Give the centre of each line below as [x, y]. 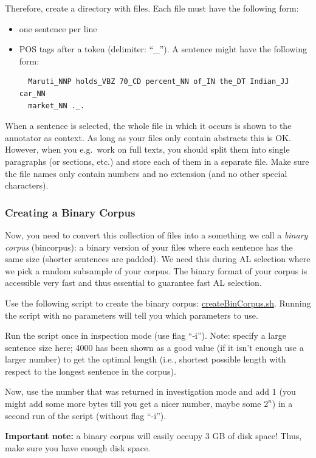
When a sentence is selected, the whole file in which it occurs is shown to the [148, 126]
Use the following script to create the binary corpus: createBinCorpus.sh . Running [158, 303]
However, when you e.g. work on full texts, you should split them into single [147, 149]
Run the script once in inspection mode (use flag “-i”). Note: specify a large [146, 335]
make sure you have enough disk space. [78, 447]
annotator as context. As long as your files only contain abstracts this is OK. [148, 137]
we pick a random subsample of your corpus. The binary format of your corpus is [156, 270]
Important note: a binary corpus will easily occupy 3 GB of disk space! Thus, [153, 436]
